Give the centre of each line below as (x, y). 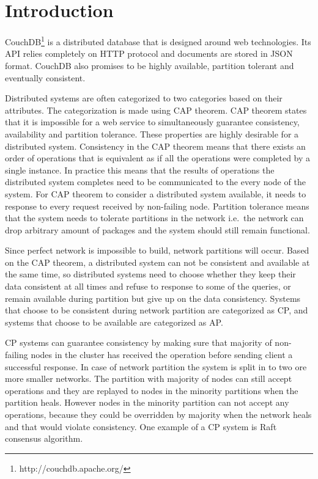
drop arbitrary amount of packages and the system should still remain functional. (157, 229)
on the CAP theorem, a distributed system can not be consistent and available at (157, 262)
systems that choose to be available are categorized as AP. (114, 322)
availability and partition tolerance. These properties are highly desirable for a (152, 133)
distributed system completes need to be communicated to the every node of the (155, 182)
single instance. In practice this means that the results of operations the (140, 170)
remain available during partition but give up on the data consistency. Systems (153, 298)
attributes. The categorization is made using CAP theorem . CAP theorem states (156, 110)
